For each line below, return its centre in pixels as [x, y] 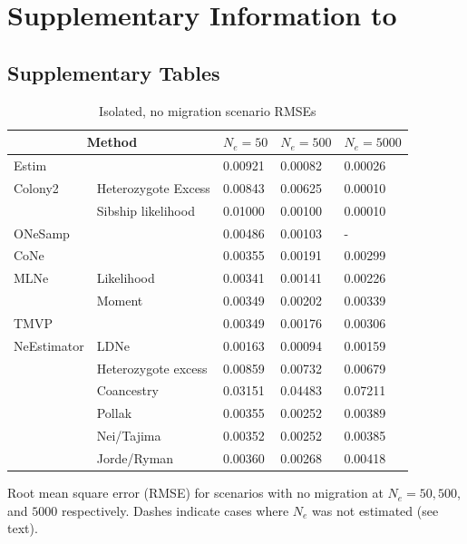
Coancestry [127, 390]
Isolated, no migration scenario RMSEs [208, 110]
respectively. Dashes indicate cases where [175, 510]
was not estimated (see [375, 510]
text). [23, 528]
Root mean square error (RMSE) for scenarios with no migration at [195, 493]
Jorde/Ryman [135, 457]
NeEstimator [49, 345]
